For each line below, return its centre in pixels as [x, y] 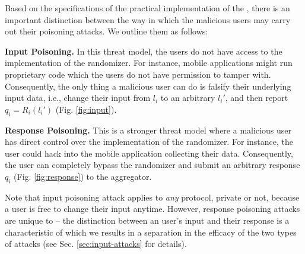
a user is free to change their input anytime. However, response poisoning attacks [152, 209]
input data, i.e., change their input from [78, 98]
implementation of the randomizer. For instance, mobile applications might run [149, 63]
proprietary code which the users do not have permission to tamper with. [138, 74]
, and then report [257, 98]
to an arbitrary [188, 98]
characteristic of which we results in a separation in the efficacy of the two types [151, 232]
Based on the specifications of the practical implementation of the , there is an [147, 8]
